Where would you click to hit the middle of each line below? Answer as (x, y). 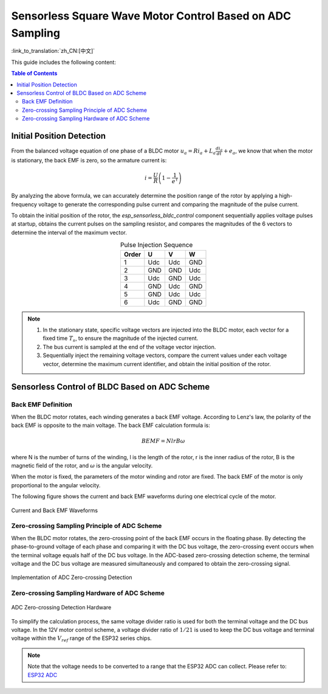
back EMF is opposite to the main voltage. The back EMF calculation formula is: (111, 425)
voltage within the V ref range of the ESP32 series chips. (81, 639)
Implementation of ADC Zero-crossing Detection (72, 577)
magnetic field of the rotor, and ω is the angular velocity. (82, 466)
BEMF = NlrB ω (163, 441)
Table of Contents (34, 74)
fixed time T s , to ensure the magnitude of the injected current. (121, 339)
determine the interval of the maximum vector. (69, 232)
